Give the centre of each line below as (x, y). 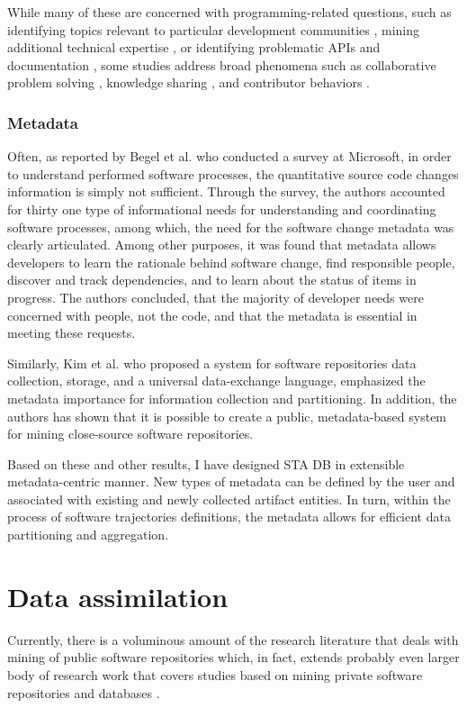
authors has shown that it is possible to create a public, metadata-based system (227, 416)
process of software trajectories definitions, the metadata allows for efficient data (229, 517)
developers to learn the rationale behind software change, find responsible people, (231, 262)
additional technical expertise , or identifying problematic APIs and (194, 47)
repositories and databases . (84, 692)
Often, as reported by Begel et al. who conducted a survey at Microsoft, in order (229, 156)
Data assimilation (118, 596)
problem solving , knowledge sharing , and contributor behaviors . (189, 82)
